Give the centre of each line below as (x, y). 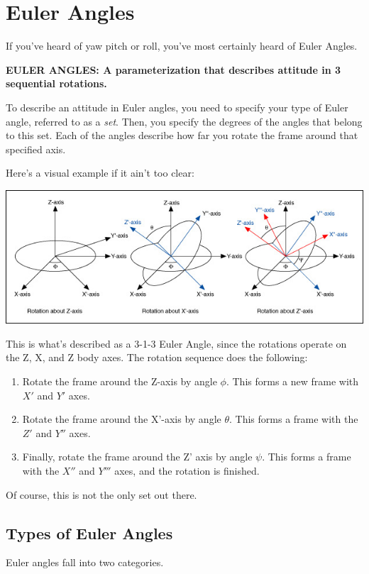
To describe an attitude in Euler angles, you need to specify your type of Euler (177, 107)
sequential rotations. (56, 83)
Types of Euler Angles (89, 532)
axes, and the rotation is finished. (187, 470)
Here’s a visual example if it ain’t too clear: (100, 173)
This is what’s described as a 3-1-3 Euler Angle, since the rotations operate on (176, 343)
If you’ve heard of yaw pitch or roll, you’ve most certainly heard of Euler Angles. (182, 46)
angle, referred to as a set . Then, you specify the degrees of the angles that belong (184, 121)
